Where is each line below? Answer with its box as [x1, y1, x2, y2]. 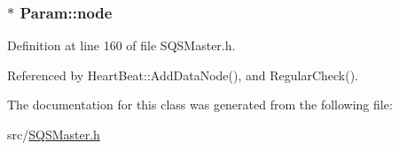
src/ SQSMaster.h [7, 125, 100, 143]
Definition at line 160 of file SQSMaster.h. [7, 36, 236, 55]
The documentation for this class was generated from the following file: [7, 95, 393, 114]
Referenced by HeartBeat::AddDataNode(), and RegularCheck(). [7, 65, 359, 84]
